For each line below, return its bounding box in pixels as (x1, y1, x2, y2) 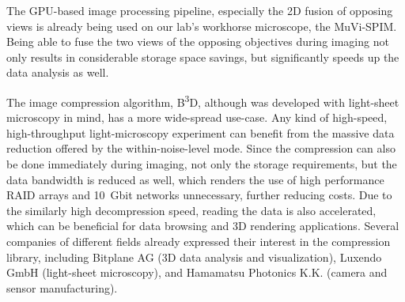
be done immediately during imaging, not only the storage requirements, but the (6, 156, 397, 172)
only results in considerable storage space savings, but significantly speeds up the (6, 48, 399, 65)
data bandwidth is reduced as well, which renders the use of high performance (6, 171, 384, 187)
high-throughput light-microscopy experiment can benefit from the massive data (6, 124, 395, 141)
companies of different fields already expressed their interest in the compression (6, 232, 391, 249)
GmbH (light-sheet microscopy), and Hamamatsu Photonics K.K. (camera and (6, 264, 388, 281)
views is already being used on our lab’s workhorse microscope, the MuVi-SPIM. (6, 17, 397, 34)
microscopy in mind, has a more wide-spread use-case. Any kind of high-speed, (6, 109, 388, 126)
